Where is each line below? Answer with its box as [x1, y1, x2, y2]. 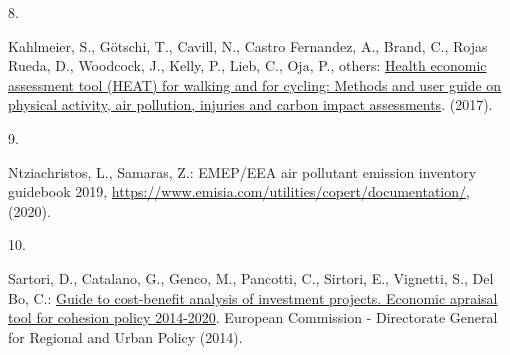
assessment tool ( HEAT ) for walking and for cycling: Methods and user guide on [8, 74, 502, 95]
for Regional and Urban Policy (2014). [8, 326, 243, 347]
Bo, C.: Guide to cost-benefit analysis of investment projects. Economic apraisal [8, 287, 498, 308]
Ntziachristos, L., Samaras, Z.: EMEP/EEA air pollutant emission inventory [8, 161, 477, 182]
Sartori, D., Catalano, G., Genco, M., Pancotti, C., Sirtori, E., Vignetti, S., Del [8, 267, 494, 288]
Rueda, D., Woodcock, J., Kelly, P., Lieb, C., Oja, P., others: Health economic [8, 55, 487, 76]
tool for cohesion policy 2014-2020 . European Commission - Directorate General [8, 307, 498, 328]
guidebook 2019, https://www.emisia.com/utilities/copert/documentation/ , [8, 181, 470, 202]
